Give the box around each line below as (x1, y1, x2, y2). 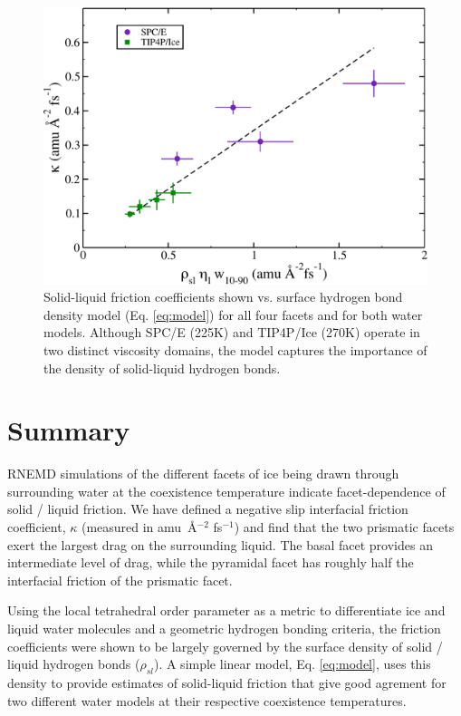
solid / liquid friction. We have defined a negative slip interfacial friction (7, 499, 408, 518)
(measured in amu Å (81, 518, 197, 537)
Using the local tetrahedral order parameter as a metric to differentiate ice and (7, 601, 446, 620)
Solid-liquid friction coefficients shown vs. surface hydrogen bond (43, 287, 403, 306)
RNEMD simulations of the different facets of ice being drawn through (7, 464, 399, 483)
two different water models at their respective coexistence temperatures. (7, 691, 407, 710)
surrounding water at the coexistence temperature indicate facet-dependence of (7, 481, 446, 500)
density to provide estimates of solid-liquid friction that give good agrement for (7, 673, 447, 692)
